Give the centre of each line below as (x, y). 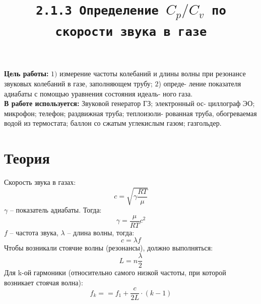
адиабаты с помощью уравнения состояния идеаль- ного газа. (99, 93)
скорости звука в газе (131, 32)
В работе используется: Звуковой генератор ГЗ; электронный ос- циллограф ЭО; (129, 103)
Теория (27, 158)
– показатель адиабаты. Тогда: (56, 210)
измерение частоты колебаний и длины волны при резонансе (153, 73)
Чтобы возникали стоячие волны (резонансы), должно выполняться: (109, 248)
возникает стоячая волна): (44, 282)
